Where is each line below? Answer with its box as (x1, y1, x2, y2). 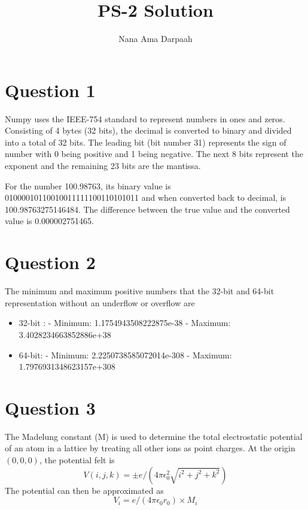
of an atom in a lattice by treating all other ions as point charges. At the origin (5, 442, 295, 454)
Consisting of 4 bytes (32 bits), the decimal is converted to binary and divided (5, 124, 292, 137)
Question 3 (5, 395, 96, 420)
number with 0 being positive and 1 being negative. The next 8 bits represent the (5, 147, 303, 160)
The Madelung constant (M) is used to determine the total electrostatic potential (5, 430, 303, 442)
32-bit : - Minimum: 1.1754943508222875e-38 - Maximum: (19, 316, 231, 329)
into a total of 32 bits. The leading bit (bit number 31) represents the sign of (5, 135, 286, 148)
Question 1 (5, 77, 96, 102)
